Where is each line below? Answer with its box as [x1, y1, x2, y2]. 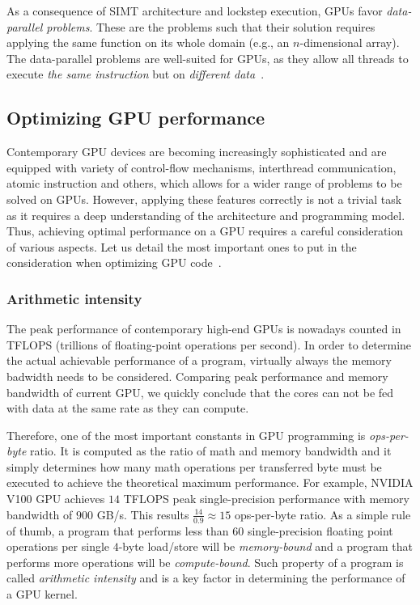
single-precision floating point [247, 522, 393, 539]
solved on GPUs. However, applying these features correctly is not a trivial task [6, 190, 402, 207]
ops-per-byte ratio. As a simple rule [234, 506, 411, 522]
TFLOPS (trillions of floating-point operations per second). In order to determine [6, 336, 412, 353]
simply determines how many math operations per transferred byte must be [6, 458, 382, 475]
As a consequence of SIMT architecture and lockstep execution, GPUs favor [6, 2, 383, 19]
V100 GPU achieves [6, 490, 105, 507]
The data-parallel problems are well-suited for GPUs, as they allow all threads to [6, 49, 409, 66]
